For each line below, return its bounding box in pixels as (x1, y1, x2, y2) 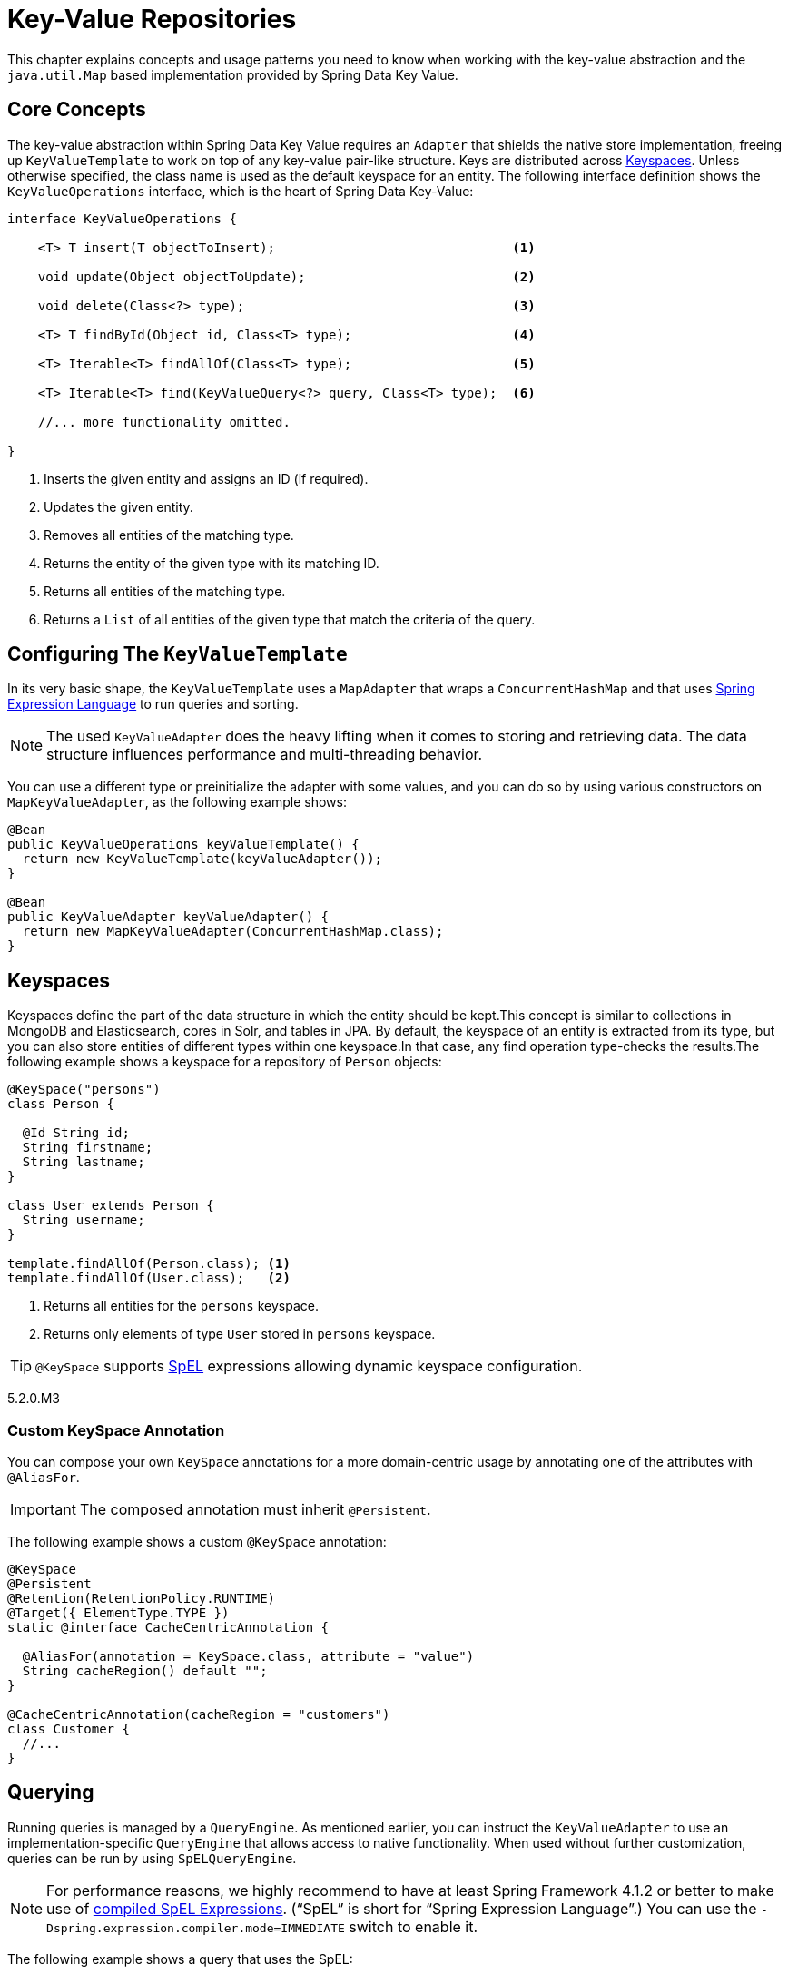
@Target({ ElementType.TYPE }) (7, 1606, 230, 1621)
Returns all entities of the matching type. (44, 583, 286, 599)
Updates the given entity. (44, 498, 193, 515)
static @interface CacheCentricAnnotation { (7, 1620, 330, 1635)
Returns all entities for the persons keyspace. (44, 1298, 319, 1314)
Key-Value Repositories (7, 4, 297, 34)
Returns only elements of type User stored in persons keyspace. (44, 1326, 436, 1342)
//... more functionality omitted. (37, 414, 291, 429)
